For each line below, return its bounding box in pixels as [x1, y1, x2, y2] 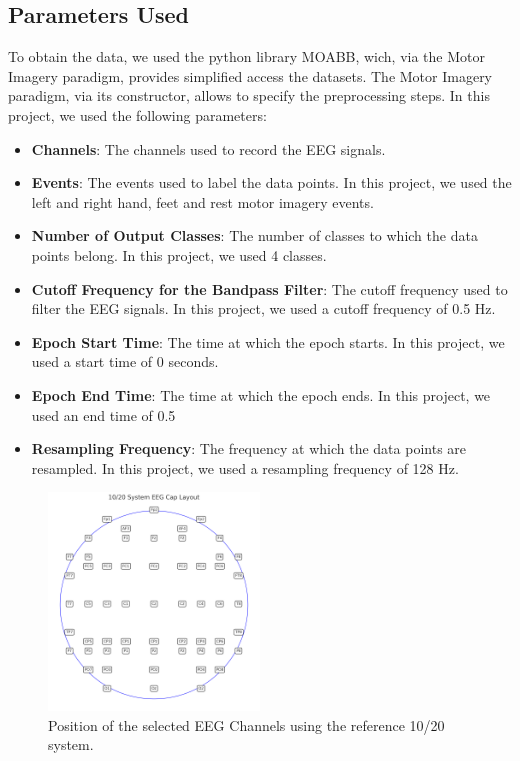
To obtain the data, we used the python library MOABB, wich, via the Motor [8, 46, 485, 67]
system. [48, 734, 94, 755]
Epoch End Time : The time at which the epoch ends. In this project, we [31, 384, 491, 405]
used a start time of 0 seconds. [31, 351, 219, 372]
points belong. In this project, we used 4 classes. [31, 244, 327, 265]
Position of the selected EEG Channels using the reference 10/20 [48, 714, 445, 735]
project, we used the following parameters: [8, 104, 267, 125]
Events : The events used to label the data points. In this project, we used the [31, 172, 512, 193]
